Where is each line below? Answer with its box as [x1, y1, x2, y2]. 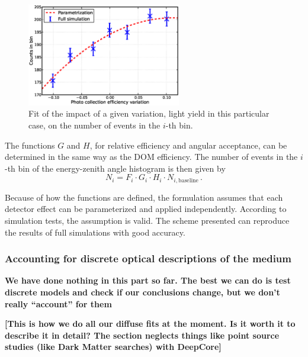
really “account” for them [5, 297, 112, 310]
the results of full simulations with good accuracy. [5, 226, 185, 238]
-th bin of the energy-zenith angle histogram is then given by [5, 162, 226, 174]
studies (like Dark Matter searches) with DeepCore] [5, 340, 222, 353]
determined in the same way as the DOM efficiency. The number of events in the [5, 150, 298, 163]
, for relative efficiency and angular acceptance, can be [89, 139, 287, 151]
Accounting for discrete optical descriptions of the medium [5, 251, 291, 266]
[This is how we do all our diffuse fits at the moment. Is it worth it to [5, 317, 296, 330]
